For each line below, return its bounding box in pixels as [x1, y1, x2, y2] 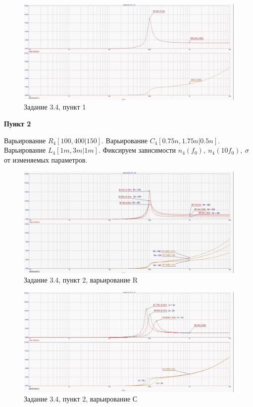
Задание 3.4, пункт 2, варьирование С [24, 394, 138, 404]
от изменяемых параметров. [4, 154, 88, 165]
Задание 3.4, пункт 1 [24, 102, 86, 112]
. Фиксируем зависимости [98, 145, 176, 155]
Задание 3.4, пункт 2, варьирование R [24, 275, 138, 285]
